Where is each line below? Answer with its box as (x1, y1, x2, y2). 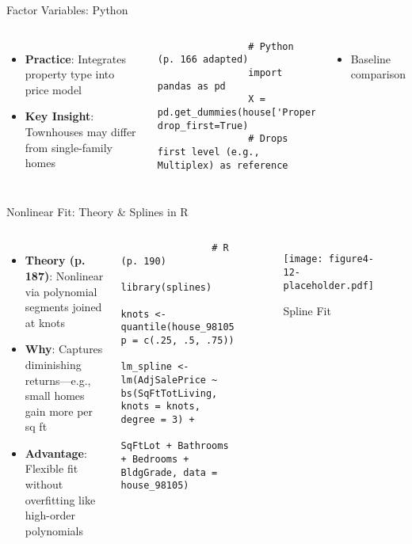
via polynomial (25, 283, 97, 299)
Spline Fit (283, 302, 331, 319)
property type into (25, 66, 115, 82)
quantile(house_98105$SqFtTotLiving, (120, 321, 320, 333)
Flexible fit (25, 460, 78, 477)
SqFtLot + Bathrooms (120, 440, 229, 452)
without (25, 476, 63, 493)
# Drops (248, 133, 288, 145)
